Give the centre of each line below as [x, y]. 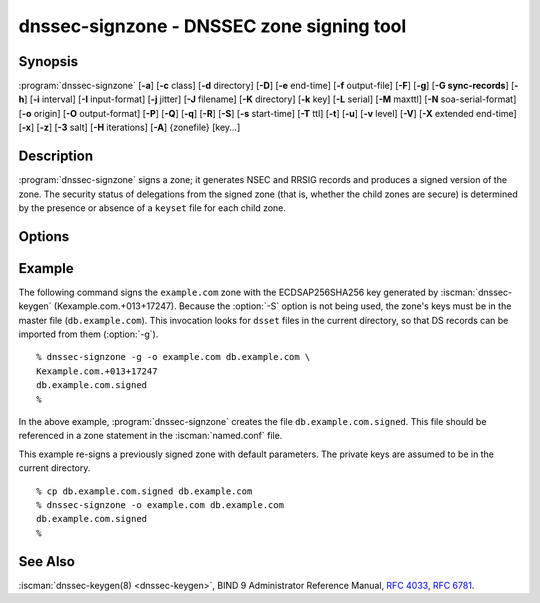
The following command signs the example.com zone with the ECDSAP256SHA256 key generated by [228, 292]
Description [56, 156]
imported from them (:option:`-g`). [88, 334]
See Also [46, 561]
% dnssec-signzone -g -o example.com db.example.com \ [173, 357]
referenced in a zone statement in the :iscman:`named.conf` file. [150, 436]
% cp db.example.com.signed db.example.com [144, 491]
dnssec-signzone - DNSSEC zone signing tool [212, 26]
